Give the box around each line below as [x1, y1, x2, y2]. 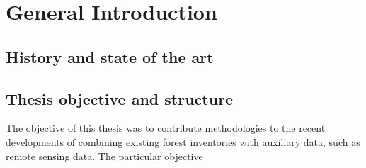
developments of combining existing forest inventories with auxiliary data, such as [6, 134, 360, 149]
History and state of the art [6, 45, 214, 67]
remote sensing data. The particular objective [6, 148, 203, 163]
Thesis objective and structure [6, 87, 234, 109]
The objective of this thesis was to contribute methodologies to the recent [6, 121, 326, 135]
